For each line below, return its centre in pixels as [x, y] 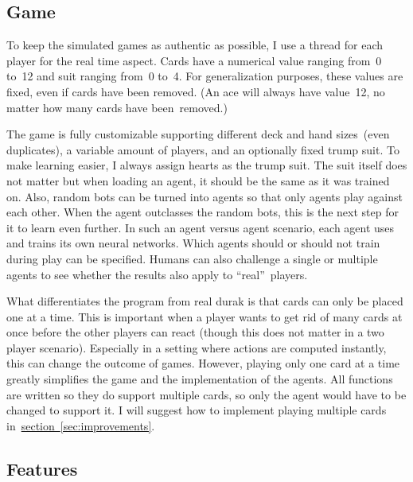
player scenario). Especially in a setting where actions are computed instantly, [197, 347]
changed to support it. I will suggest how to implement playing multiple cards [197, 410]
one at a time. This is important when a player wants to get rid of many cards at [205, 316]
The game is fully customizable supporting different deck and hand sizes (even [198, 134]
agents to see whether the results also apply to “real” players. [157, 274]
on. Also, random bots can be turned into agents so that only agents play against [205, 196]
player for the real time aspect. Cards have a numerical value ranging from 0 [194, 60]
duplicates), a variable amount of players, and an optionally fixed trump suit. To [203, 149]
